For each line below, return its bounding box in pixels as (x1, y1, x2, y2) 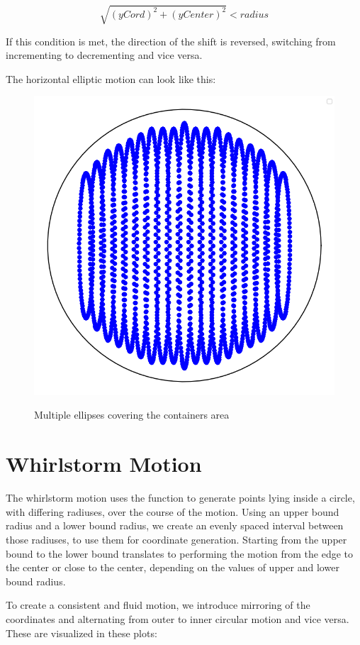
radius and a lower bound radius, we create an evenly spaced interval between (6, 518, 344, 533)
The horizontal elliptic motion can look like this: (6, 71, 216, 86)
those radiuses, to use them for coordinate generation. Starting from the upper (6, 531, 347, 546)
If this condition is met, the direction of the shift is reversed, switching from (6, 33, 336, 48)
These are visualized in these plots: (6, 625, 157, 640)
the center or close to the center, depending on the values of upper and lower (6, 560, 339, 575)
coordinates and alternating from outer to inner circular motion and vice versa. (6, 611, 349, 626)
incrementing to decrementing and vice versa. (6, 48, 203, 62)
